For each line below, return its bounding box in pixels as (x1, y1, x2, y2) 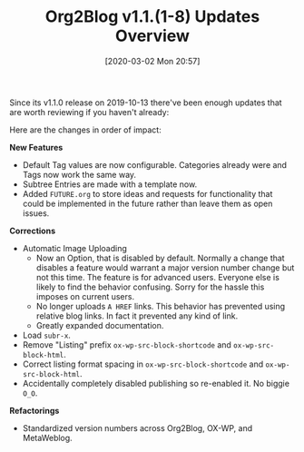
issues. (22, 207, 50, 219)
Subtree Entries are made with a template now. (22, 179, 198, 190)
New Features (9, 142, 64, 152)
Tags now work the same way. (22, 169, 137, 180)
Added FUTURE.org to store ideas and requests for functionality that (22, 188, 273, 199)
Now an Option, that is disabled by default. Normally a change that (35, 252, 285, 263)
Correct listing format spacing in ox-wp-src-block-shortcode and (22, 359, 264, 369)
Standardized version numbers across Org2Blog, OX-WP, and (22, 422, 253, 433)
